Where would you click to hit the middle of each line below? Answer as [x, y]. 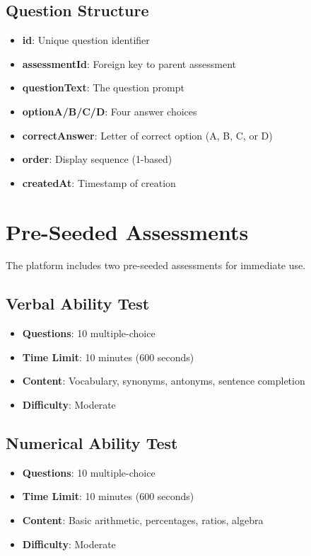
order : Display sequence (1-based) [97, 159]
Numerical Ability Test [92, 443]
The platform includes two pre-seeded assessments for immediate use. [156, 265]
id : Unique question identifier [86, 40]
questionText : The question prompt [103, 87]
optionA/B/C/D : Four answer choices [110, 111]
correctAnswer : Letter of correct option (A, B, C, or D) [147, 135]
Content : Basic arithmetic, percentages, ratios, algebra [143, 520]
